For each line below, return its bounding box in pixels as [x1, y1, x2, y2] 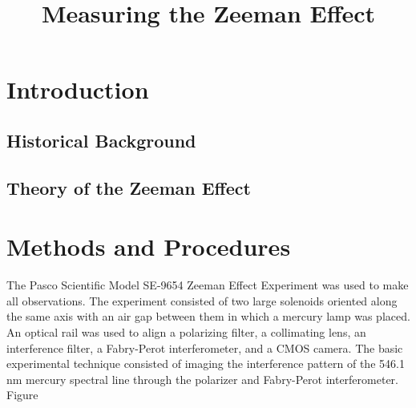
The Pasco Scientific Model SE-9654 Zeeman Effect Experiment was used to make [6, 277, 409, 293]
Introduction [6, 73, 149, 106]
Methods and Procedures [6, 230, 291, 263]
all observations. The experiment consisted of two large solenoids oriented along [6, 292, 398, 309]
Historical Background [6, 127, 196, 152]
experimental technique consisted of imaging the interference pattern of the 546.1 [6, 355, 405, 372]
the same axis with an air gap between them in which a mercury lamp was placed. [6, 308, 410, 325]
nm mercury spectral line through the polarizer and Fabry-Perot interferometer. [6, 370, 398, 387]
